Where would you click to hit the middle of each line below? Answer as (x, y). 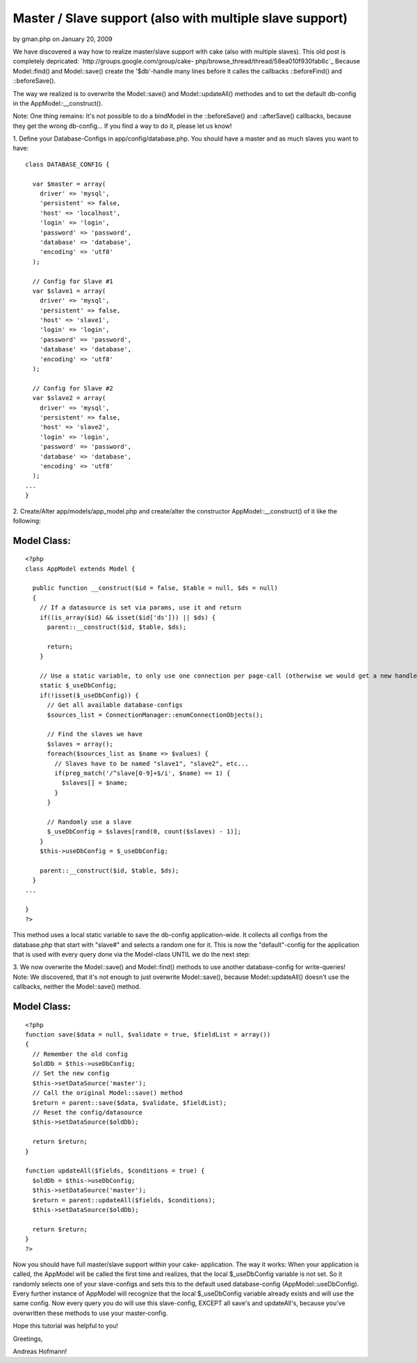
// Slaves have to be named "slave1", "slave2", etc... (152, 763)
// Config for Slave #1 (73, 281)
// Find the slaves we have (95, 734)
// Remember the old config (80, 1054)
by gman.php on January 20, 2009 (63, 39)
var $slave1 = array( (69, 291)
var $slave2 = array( (69, 398)
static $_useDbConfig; (78, 686)
